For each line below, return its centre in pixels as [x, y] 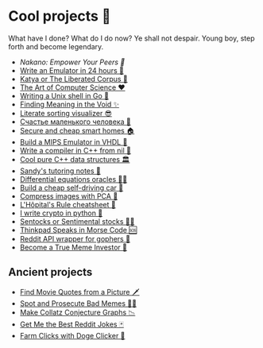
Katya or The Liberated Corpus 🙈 [74, 79]
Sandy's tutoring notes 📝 [60, 171]
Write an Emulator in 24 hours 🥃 [72, 70]
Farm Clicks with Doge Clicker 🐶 [72, 335]
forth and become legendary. [56, 46]
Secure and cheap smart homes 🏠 [77, 130]
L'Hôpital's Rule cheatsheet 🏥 [68, 204]
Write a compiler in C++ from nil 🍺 [75, 150]
